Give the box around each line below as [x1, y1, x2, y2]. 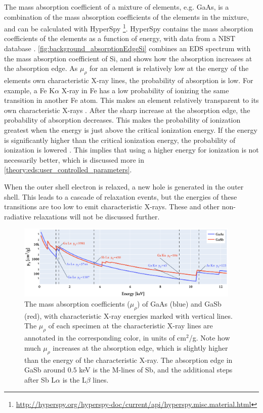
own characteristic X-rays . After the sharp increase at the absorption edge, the [4, 104, 250, 115]
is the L [62, 374, 86, 385]
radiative [4, 211, 31, 221]
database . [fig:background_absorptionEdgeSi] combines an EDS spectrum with [4, 43, 251, 54]
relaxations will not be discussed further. [33, 211, 160, 221]
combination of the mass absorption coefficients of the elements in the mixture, [4, 11, 249, 22]
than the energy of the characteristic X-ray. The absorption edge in [24, 354, 233, 365]
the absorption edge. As [4, 63, 78, 73]
